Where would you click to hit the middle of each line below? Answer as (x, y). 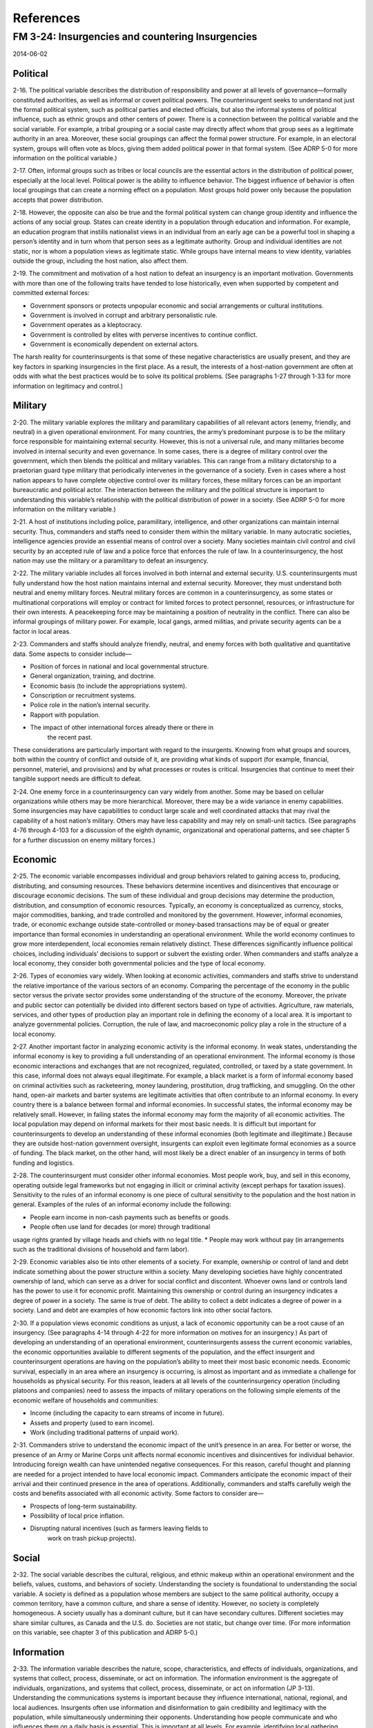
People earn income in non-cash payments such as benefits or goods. (130, 1217)
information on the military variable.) (65, 509)
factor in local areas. (42, 631)
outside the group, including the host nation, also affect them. (100, 261)
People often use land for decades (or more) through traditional (120, 1227)
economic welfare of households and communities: (86, 1400)
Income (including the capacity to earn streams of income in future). (127, 1413)
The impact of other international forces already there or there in (122, 727)
